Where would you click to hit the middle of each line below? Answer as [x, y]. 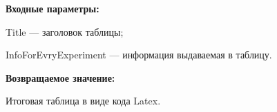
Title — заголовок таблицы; [65, 31]
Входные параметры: [52, 8]
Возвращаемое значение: [60, 77]
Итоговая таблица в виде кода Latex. [83, 101]
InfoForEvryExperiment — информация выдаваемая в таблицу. [139, 55]
